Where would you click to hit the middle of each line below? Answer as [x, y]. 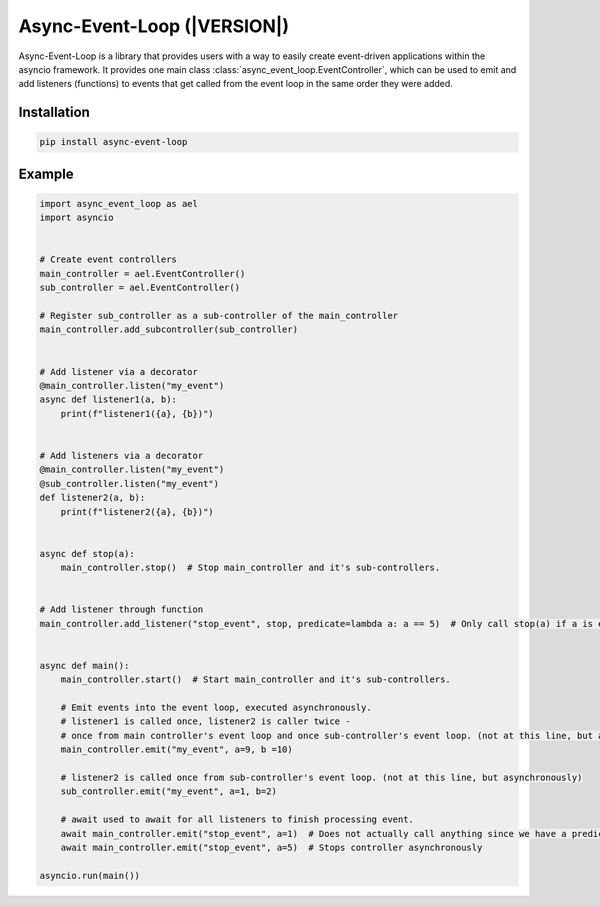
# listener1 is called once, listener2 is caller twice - [205, 721]
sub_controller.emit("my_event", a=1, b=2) [168, 791]
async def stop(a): [87, 553]
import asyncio [76, 218]
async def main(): [84, 665]
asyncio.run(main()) [89, 875]
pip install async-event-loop [113, 142]
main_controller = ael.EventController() [142, 273]
